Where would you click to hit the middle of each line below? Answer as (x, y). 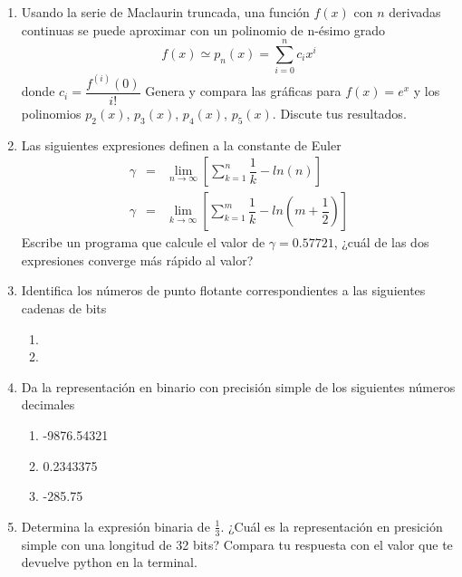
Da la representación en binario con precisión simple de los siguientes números (238, 386)
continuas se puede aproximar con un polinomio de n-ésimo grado (203, 29)
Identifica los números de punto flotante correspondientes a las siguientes (223, 290)
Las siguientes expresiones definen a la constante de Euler (181, 144)
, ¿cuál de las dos (381, 242)
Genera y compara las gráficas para (243, 91)
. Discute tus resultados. (339, 113)
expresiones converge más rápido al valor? (137, 260)
